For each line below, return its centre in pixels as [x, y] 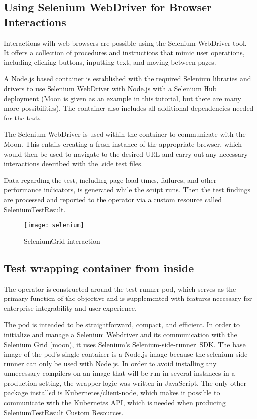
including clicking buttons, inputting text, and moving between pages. [110, 62]
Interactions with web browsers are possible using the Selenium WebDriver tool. [125, 42]
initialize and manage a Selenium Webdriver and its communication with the [121, 334]
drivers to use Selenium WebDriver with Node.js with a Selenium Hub [110, 88]
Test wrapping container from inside [99, 268]
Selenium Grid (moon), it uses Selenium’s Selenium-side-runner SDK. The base [125, 344]
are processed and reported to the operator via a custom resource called [113, 199]
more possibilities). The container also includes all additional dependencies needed [129, 108]
